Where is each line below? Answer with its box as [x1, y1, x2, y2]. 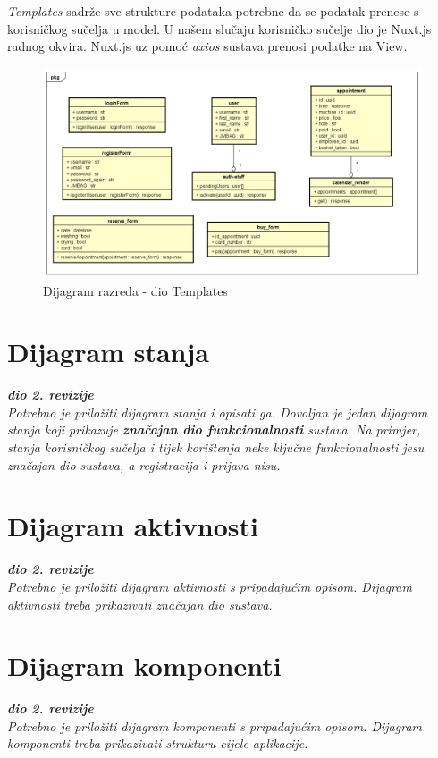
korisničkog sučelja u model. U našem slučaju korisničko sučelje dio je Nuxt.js [7, 19, 432, 38]
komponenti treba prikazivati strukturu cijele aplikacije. [7, 734, 308, 753]
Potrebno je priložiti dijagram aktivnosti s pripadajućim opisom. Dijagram [7, 577, 412, 595]
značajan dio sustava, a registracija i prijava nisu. [7, 455, 281, 474]
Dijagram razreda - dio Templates [43, 281, 228, 299]
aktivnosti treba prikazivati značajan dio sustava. [7, 594, 273, 613]
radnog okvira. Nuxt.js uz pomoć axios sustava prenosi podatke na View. [7, 37, 408, 55]
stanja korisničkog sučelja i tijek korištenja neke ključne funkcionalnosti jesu [7, 438, 425, 457]
